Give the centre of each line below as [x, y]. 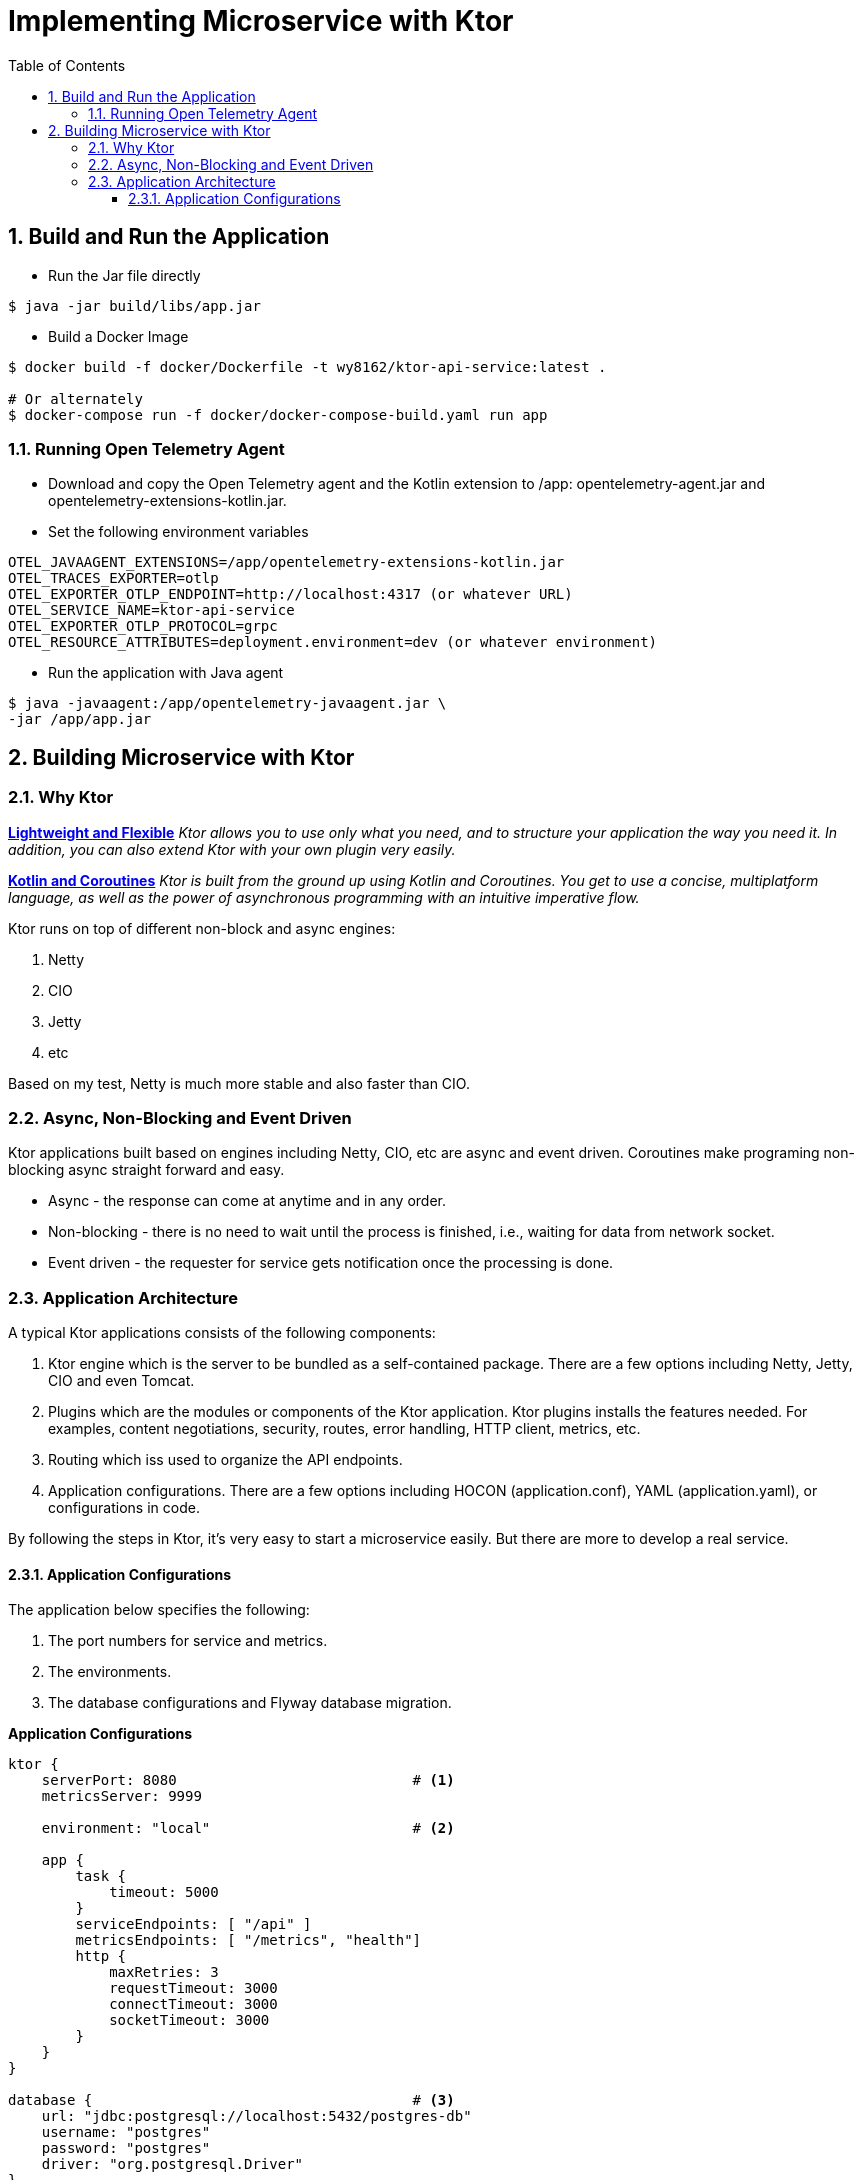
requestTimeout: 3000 [193, 1988]
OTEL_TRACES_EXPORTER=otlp [113, 578]
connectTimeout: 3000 [193, 2004]
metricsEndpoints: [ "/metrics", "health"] [248, 1940]
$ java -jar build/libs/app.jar [134, 305]
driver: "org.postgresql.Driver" [172, 2164]
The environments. [110, 1672]
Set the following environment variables [178, 532]
